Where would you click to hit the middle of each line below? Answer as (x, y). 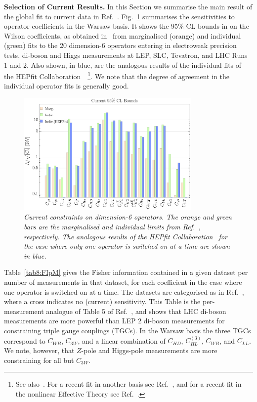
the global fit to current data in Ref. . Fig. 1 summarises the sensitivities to (119, 16)
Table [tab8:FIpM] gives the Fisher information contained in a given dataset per (126, 272)
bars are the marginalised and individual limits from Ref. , (112, 227)
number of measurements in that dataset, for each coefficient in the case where (123, 282)
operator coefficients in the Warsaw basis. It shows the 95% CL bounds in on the (127, 26)
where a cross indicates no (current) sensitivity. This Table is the (102, 301)
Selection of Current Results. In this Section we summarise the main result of (128, 6)
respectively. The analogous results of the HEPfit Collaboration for (126, 236)
